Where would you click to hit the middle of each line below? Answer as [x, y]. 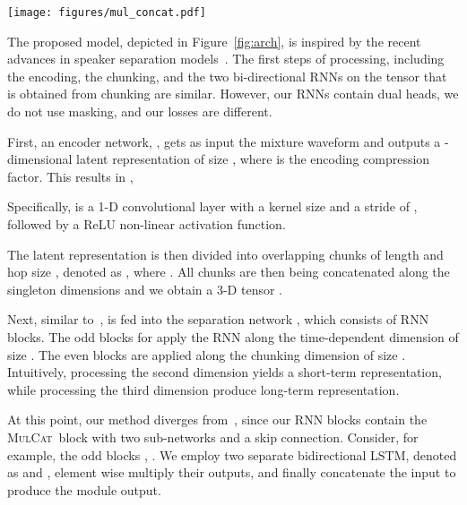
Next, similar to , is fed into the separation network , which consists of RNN [218, 319]
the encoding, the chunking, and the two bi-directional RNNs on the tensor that [227, 76]
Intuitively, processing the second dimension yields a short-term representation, [225, 372]
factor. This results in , [70, 176]
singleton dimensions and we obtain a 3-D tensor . [145, 289]
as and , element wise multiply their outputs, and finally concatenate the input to [232, 472]
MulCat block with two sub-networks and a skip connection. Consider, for [213, 437]
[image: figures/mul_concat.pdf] [107, 13]
